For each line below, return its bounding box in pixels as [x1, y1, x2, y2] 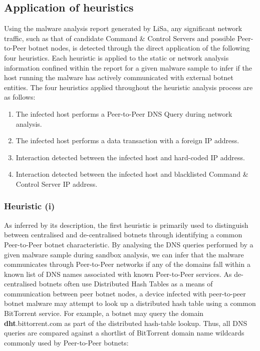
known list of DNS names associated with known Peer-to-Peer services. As [4, 268, 232, 279]
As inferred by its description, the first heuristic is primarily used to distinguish [4, 219, 248, 230]
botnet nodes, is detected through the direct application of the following [28, 43, 250, 53]
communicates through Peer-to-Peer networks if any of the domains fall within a [4, 259, 250, 269]
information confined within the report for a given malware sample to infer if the [4, 62, 252, 73]
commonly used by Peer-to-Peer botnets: [4, 337, 129, 347]
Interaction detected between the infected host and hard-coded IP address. [16, 152, 245, 162]
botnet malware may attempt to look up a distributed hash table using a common [4, 298, 256, 308]
